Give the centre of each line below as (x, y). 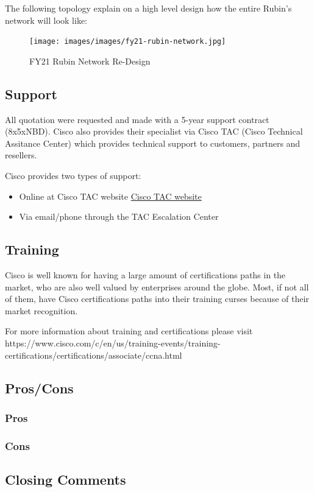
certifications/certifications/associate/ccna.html (94, 355)
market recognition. (41, 310)
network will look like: (46, 20)
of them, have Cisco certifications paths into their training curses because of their (157, 299)
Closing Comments (66, 480)
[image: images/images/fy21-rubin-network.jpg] (128, 42)
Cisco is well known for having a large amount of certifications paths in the (145, 275)
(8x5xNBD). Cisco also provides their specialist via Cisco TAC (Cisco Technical (154, 131)
